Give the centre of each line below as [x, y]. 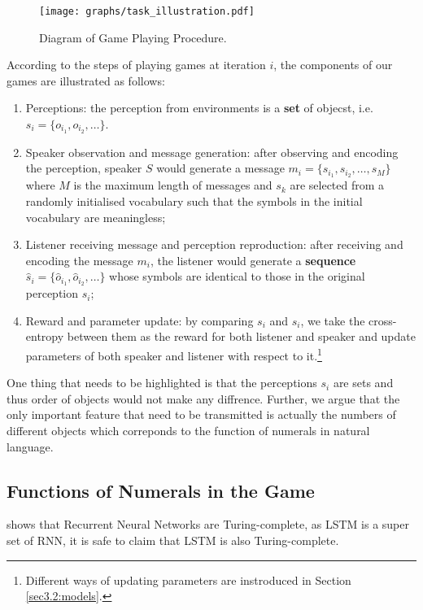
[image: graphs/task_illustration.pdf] [147, 11]
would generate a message [220, 168]
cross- [383, 320]
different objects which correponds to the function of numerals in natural [188, 430]
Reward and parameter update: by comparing [140, 320]
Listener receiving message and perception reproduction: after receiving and [214, 244]
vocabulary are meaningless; [96, 217]
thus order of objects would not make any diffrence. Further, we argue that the [203, 398]
